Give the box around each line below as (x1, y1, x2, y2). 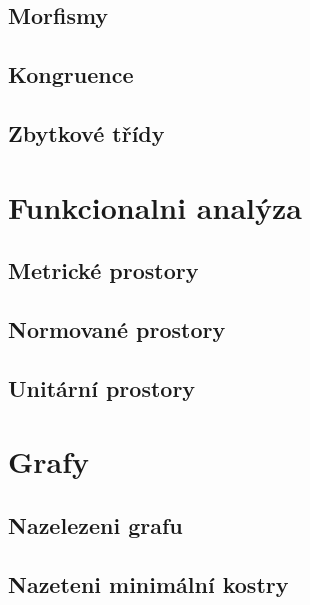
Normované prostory (8, 313, 226, 344)
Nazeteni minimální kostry (8, 568, 289, 599)
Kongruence (8, 59, 134, 90)
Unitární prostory (8, 372, 196, 403)
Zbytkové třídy (8, 117, 165, 148)
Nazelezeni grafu (8, 509, 183, 540)
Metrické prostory (8, 255, 199, 286)
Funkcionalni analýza (8, 186, 302, 227)
